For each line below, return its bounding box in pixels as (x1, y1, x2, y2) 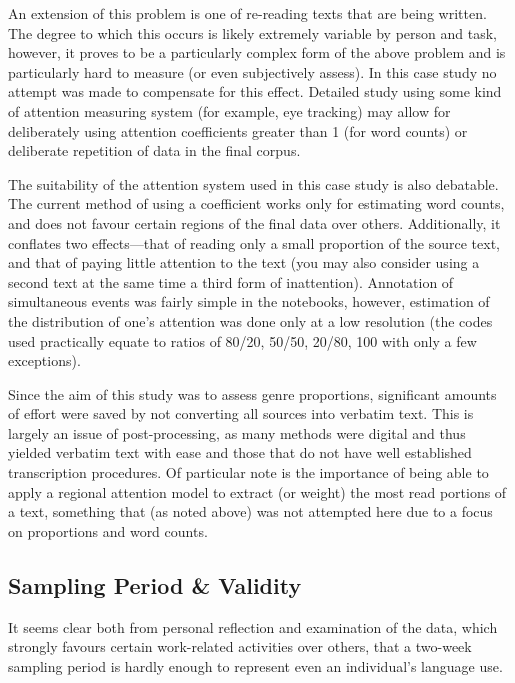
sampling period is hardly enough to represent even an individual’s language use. (8, 655, 503, 676)
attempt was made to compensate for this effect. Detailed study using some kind (8, 81, 502, 102)
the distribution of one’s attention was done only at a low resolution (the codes (8, 310, 493, 331)
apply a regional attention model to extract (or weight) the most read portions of (8, 481, 507, 502)
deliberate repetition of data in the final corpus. (8, 140, 301, 161)
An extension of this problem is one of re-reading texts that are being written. (8, 3, 487, 23)
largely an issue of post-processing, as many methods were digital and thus (8, 422, 466, 443)
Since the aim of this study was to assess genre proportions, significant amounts (8, 383, 497, 404)
